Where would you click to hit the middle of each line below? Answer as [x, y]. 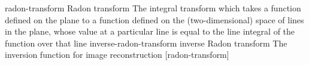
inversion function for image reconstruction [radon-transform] [117, 55]
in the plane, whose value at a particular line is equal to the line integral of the [150, 31]
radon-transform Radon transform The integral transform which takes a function [153, 8]
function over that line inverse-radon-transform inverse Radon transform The [146, 43]
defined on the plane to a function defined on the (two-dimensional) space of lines [154, 19]
